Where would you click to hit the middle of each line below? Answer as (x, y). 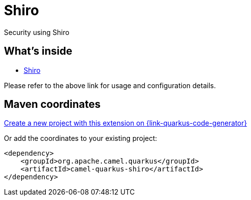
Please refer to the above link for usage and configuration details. (110, 85)
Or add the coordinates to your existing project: (81, 138)
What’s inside (38, 51)
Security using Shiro (37, 32)
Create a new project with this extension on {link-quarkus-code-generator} (125, 123)
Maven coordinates (52, 104)
